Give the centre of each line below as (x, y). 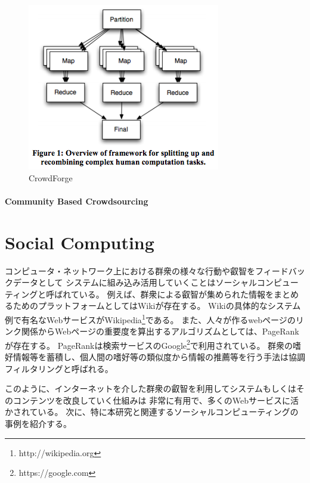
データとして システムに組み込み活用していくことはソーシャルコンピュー (156, 282)
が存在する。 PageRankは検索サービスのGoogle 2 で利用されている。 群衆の (149, 344)
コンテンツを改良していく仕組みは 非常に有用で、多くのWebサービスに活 (156, 400)
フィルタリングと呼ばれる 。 (59, 368)
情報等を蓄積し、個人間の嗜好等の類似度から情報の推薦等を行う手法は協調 (159, 356)
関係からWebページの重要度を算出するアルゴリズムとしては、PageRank (160, 331)
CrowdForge (51, 177)
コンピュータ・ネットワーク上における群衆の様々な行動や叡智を (130, 270)
